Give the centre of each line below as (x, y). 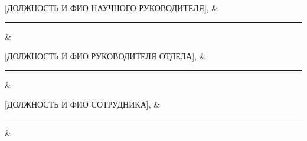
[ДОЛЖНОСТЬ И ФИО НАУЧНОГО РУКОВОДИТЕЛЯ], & (112, 8)
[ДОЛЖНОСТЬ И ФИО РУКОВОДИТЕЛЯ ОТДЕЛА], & (105, 56)
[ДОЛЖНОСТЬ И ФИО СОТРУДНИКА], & (83, 104)
